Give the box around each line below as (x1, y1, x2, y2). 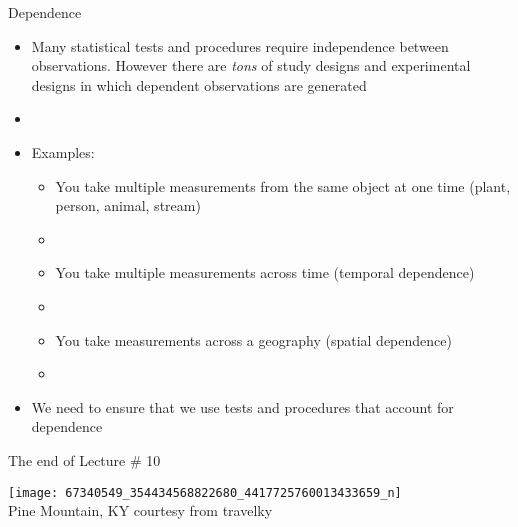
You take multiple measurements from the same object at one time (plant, (55, 175, 511, 196)
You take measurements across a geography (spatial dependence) (55, 329, 452, 350)
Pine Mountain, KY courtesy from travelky (8, 500, 273, 521)
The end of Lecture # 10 (8, 449, 161, 470)
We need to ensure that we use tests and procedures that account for (31, 396, 454, 417)
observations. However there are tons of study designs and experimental (31, 55, 471, 76)
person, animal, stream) (55, 195, 201, 216)
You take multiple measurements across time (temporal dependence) (55, 262, 475, 283)
